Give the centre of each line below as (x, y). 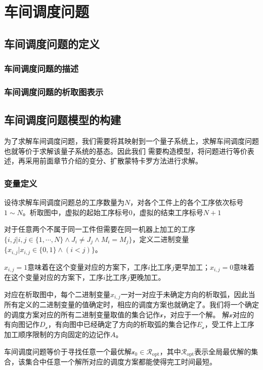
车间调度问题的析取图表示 (54, 91)
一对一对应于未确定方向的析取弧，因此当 (188, 294)
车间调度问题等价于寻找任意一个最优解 (68, 351)
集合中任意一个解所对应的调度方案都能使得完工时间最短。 (121, 362)
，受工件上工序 (229, 324)
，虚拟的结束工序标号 (168, 212)
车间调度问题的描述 (41, 69)
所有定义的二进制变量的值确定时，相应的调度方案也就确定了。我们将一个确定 (131, 304)
